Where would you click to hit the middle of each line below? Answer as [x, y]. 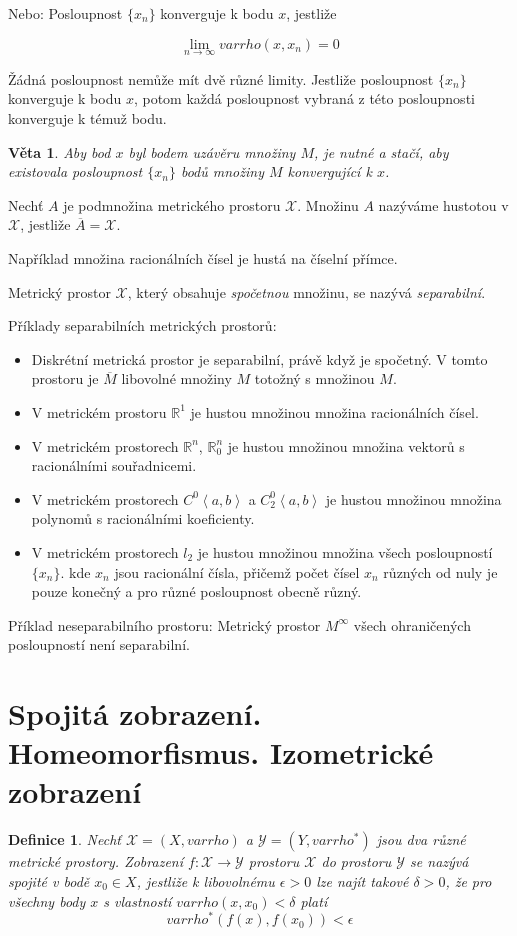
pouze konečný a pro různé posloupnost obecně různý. [196, 591]
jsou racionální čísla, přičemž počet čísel [237, 571]
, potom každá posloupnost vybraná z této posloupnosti [304, 98]
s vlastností [137, 900]
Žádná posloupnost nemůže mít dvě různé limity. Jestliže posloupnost [221, 78]
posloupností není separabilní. [99, 644]
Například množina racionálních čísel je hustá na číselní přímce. [203, 257]
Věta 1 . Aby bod [59, 151]
